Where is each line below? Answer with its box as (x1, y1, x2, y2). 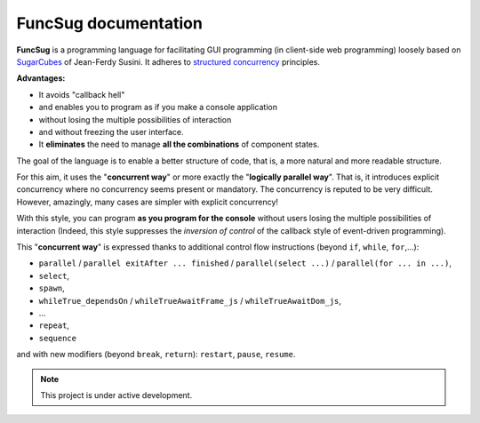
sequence (38, 333, 77, 343)
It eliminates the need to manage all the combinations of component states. (38, 139, 320, 150)
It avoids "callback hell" (38, 89, 125, 100)
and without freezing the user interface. (38, 126, 184, 137)
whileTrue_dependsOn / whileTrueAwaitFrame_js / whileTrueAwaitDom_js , (38, 295, 342, 306)
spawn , (38, 283, 66, 293)
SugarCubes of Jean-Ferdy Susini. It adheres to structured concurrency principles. (16, 56, 320, 67)
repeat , (38, 320, 70, 331)
